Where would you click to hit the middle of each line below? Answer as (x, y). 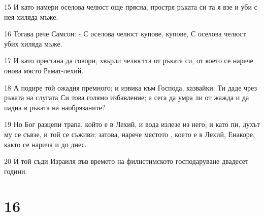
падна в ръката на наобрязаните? (55, 107)
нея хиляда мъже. (31, 16)
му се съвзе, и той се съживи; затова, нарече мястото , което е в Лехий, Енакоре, (129, 134)
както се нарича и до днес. (45, 144)
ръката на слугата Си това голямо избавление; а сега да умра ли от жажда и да (127, 97)
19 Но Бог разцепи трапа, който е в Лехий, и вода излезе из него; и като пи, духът (132, 124)
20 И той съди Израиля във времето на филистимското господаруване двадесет (126, 161)
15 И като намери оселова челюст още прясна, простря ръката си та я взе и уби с (131, 7)
